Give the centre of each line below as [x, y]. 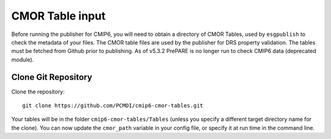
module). [23, 59]
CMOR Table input [59, 16]
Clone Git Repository [52, 77]
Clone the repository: [38, 91]
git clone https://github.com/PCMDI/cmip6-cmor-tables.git [113, 106]
